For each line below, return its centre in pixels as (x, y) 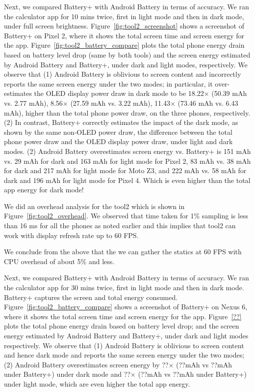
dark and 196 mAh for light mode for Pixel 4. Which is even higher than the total (127, 180)
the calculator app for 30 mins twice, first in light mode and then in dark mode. (124, 287)
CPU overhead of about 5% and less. (59, 261)
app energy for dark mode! (44, 190)
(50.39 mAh (229, 93)
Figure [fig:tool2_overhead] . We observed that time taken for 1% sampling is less (126, 216)
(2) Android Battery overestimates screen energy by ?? (86, 364)
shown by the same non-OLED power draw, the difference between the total (118, 132)
